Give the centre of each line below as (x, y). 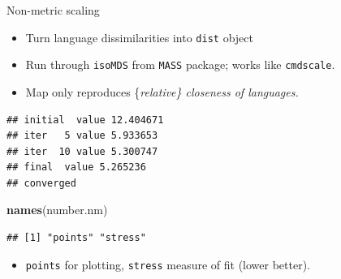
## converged (41, 183)
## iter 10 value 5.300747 (82, 151)
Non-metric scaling (53, 10)
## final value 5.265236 (76, 167)
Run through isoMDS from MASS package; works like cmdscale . (180, 64)
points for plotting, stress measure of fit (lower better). (168, 264)
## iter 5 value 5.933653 (82, 136)
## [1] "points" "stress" (76, 238)
